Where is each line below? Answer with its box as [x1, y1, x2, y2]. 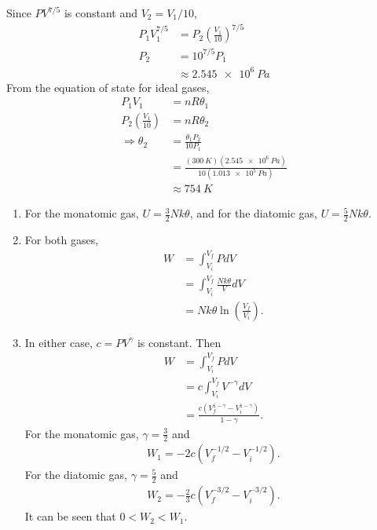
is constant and [64, 5, 137, 20]
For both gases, [24, 232, 99, 248]
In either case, [24, 334, 93, 350]
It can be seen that [24, 508, 116, 525]
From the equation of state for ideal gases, [6, 79, 210, 95]
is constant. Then [137, 334, 221, 350]
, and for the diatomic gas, [189, 205, 317, 221]
